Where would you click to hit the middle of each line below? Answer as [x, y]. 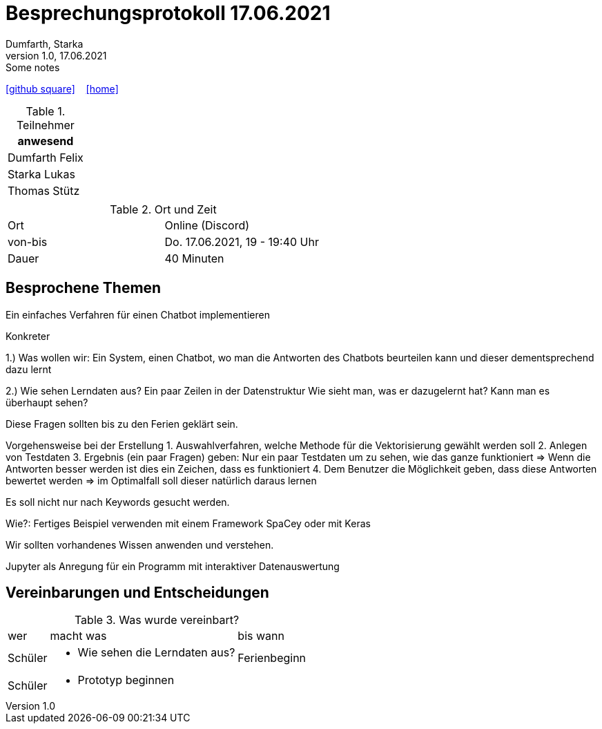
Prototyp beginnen [126, 680]
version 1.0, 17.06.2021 [56, 55]
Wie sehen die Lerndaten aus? [156, 653]
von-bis [28, 242]
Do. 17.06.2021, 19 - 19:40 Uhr [242, 242]
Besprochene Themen [84, 288]
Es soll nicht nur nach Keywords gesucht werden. [118, 502]
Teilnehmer [46, 125]
